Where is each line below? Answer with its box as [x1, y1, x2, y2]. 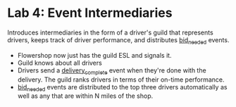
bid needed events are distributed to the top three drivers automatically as [17, 82, 228, 93]
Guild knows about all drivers [17, 58, 102, 67]
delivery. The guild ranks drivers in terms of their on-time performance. [17, 75, 225, 84]
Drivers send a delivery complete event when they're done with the [17, 65, 206, 76]
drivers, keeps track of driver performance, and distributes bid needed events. [7, 35, 230, 46]
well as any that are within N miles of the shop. [17, 92, 154, 100]
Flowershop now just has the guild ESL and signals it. [17, 51, 172, 59]
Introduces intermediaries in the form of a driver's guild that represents [7, 28, 213, 37]
